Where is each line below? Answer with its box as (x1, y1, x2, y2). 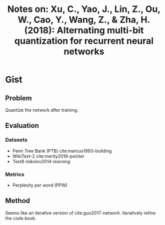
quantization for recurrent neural (14, 35, 154, 47)
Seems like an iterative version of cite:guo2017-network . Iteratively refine (5, 210, 156, 216)
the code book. (5, 215, 36, 221)
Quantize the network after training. (5, 107, 78, 113)
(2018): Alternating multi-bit (24, 25, 144, 36)
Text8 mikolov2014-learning (12, 158, 71, 164)
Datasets (5, 136, 27, 143)
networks (63, 46, 104, 57)
